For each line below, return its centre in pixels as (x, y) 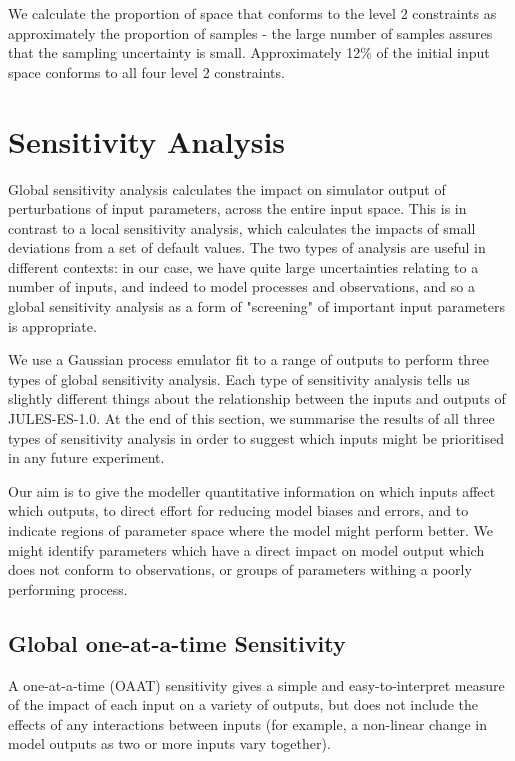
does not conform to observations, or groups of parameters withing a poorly (240, 569)
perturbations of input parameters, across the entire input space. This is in (237, 208)
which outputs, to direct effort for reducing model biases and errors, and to (238, 510)
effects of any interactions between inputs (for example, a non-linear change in (248, 723)
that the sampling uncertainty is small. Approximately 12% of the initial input (249, 52)
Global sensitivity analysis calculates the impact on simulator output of (227, 188)
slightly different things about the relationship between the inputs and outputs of (257, 398)
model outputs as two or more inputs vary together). (169, 743)
